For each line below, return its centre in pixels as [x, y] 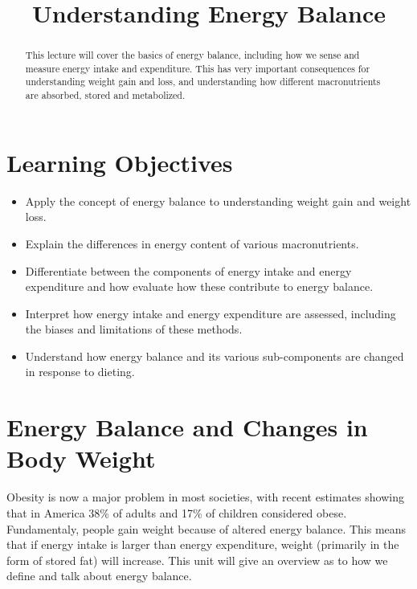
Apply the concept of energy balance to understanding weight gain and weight [218, 200]
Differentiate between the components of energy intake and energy [188, 270]
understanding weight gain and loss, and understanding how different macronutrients [203, 82]
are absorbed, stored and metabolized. [105, 95]
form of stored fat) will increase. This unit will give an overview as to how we [197, 560]
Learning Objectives [120, 162]
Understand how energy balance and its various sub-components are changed [215, 356]
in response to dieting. [80, 372]
